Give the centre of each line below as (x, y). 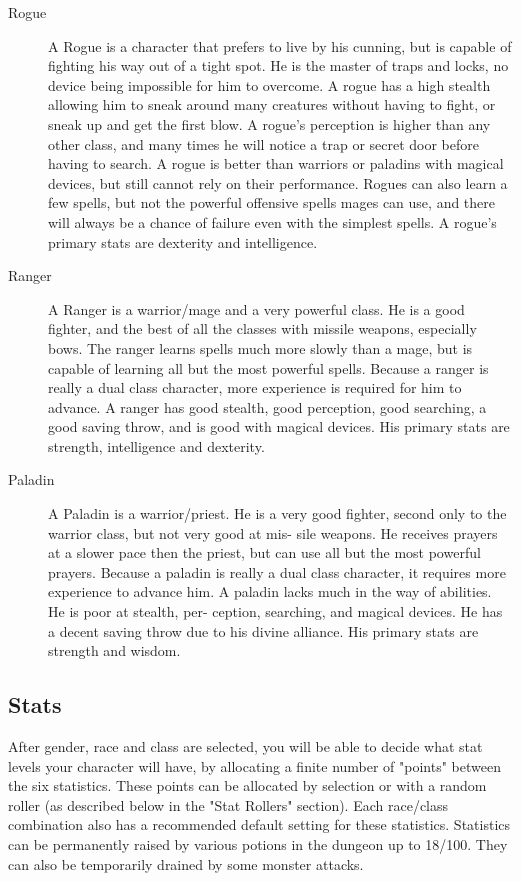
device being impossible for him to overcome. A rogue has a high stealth (269, 84)
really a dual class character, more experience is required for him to (255, 387)
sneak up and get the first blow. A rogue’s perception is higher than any (269, 123)
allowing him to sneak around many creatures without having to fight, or (272, 104)
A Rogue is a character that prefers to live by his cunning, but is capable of (280, 45)
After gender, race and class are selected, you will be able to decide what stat (245, 746)
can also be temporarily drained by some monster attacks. (186, 863)
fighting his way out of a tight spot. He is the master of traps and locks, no (278, 65)
